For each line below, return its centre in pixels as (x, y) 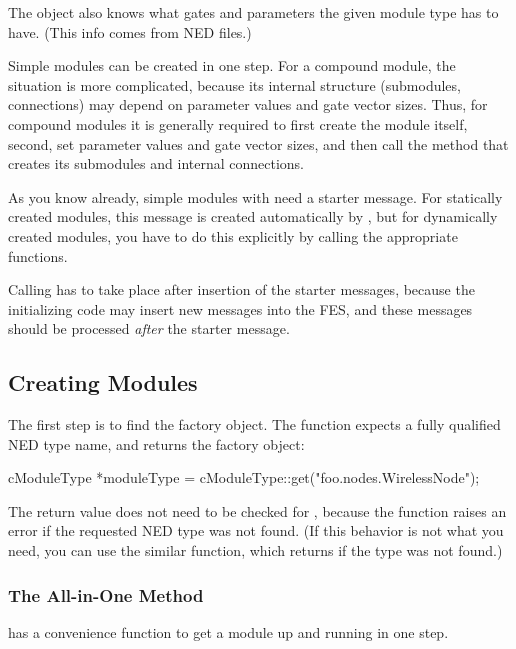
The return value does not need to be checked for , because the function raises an (257, 510)
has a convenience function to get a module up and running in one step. (228, 631)
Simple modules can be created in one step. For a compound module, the (232, 65)
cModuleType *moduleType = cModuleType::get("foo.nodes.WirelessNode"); (244, 477)
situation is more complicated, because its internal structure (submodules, (234, 84)
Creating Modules (103, 382)
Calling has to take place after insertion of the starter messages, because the (241, 289)
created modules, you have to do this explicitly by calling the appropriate (233, 235)
